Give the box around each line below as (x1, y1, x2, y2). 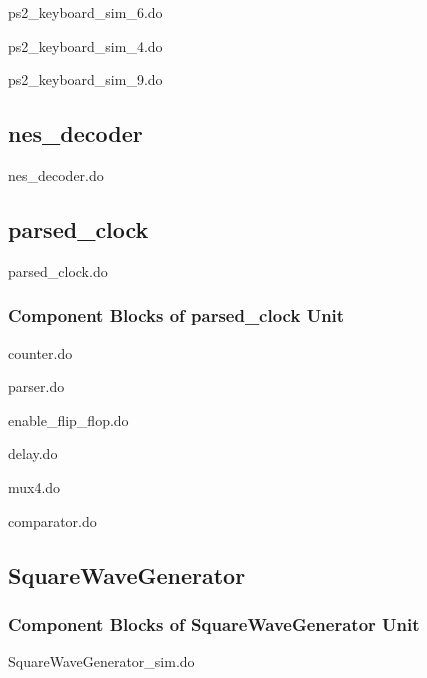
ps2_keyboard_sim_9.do (8, 69, 163, 90)
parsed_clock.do (8, 260, 108, 281)
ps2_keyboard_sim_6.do (8, 2, 163, 22)
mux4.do (8, 476, 61, 497)
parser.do (8, 376, 65, 397)
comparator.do (8, 510, 97, 531)
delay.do (8, 443, 58, 464)
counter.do (8, 342, 73, 363)
